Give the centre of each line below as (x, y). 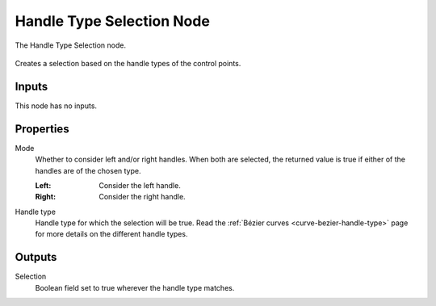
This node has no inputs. (56, 106)
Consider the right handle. (142, 197)
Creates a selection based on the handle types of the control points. (128, 63)
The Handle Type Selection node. (71, 45)
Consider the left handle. (140, 185)
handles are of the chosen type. (88, 170)
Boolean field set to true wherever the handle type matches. (135, 287)
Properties (42, 129)
